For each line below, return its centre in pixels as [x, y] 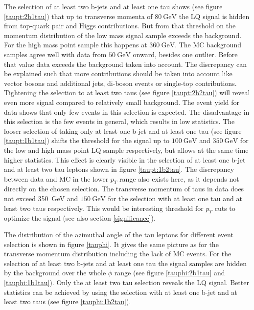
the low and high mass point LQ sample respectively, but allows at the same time [126, 150]
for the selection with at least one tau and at [175, 198]
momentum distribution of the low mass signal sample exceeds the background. [123, 35]
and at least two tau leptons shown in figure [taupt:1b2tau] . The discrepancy [119, 169]
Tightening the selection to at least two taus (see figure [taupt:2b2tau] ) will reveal [127, 93]
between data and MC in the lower [56, 178]
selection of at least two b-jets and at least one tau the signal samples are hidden [125, 263]
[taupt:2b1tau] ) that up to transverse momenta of [78, 16]
